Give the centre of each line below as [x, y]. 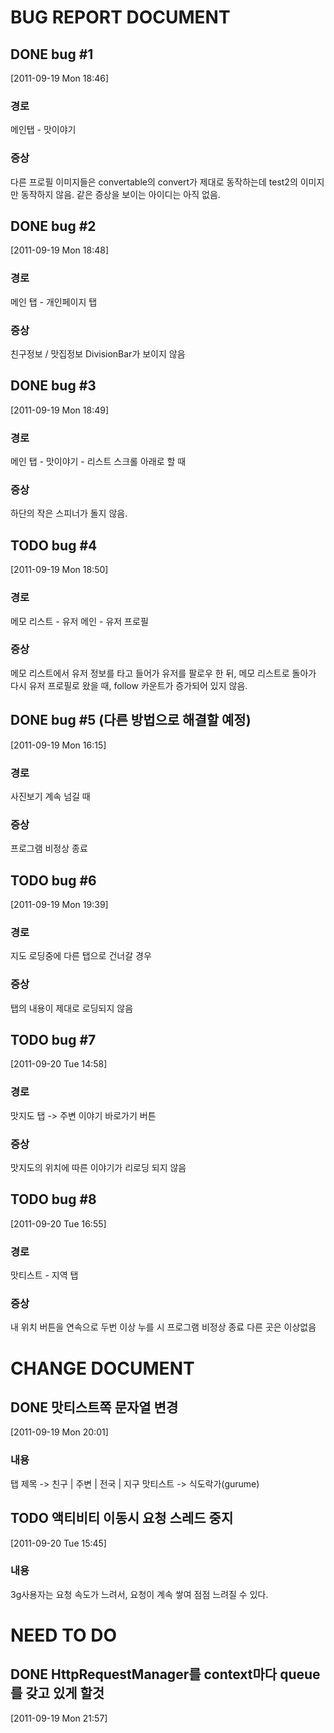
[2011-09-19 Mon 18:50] [59, 570]
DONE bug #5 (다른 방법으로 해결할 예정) [131, 720]
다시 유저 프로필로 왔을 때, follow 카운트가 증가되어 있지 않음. [129, 685]
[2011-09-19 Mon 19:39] [59, 905]
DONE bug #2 [53, 226]
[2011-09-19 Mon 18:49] [60, 410]
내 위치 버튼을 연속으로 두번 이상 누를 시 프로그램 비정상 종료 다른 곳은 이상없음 [163, 1327]
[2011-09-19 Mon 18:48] [60, 250]
